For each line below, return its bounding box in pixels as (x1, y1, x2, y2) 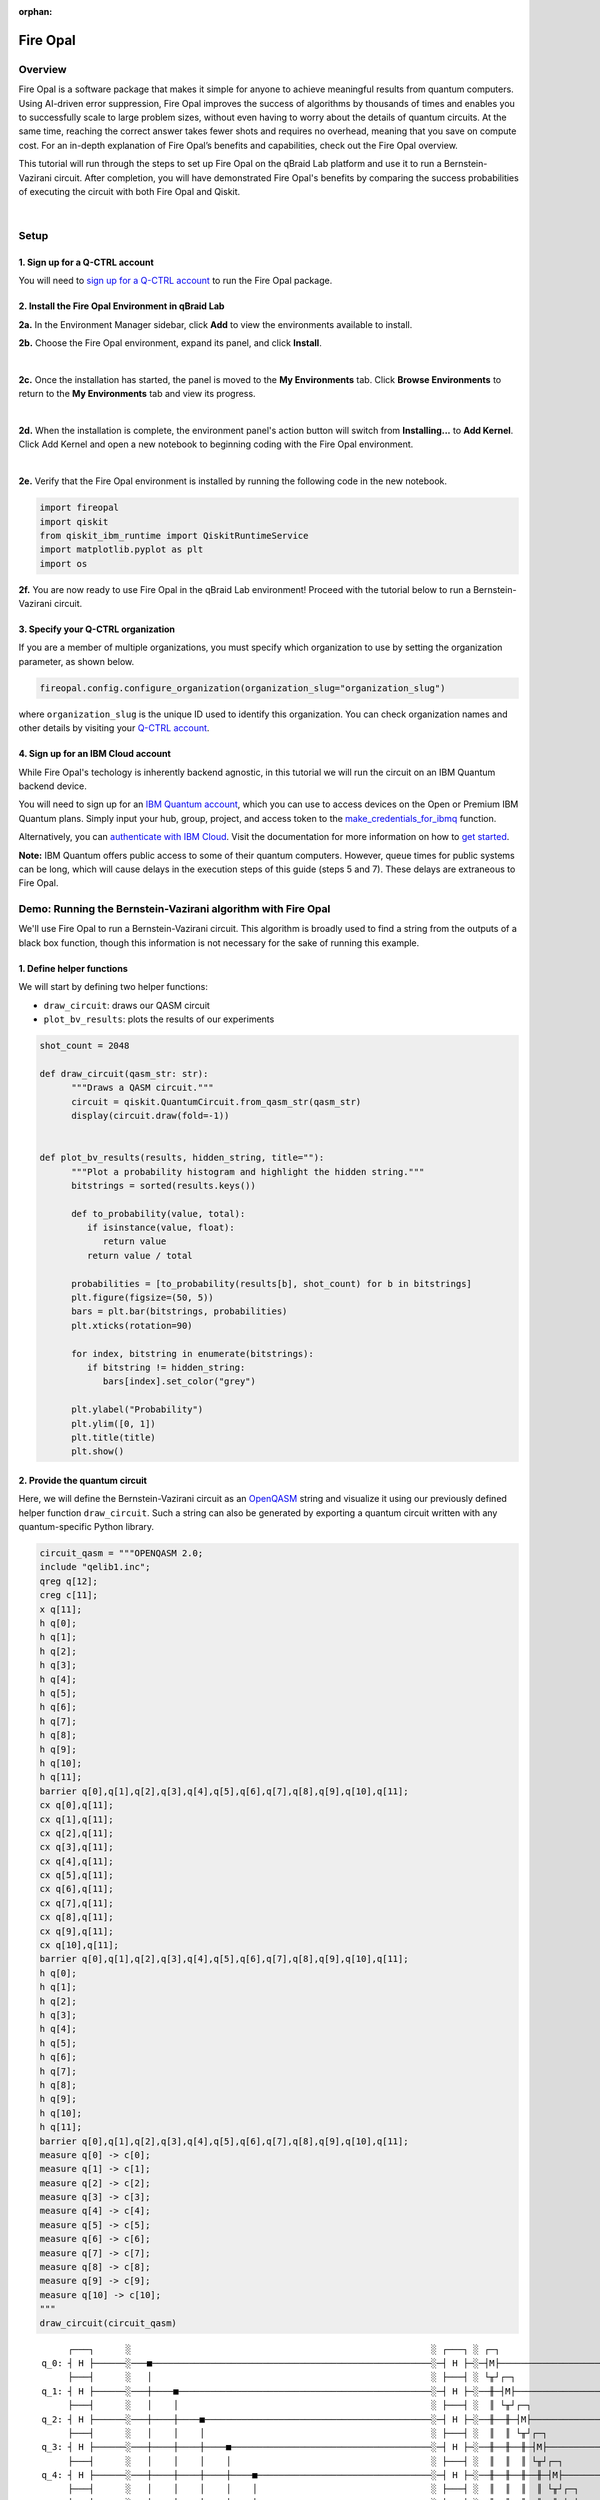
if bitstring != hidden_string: (86, 1362, 246, 1373)
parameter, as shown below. (18, 655, 135, 667)
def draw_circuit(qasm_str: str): (39, 1068, 209, 1079)
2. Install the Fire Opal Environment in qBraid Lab (18, 300, 225, 312)
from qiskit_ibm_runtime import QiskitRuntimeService (39, 530, 309, 541)
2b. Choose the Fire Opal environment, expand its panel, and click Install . (18, 337, 322, 349)
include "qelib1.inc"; (39, 1561, 151, 1573)
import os (39, 558, 88, 569)
